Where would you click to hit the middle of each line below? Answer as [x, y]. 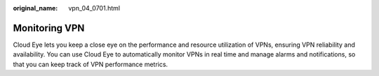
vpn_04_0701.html [94, 8]
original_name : [35, 8]
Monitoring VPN [49, 28]
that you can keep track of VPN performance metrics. [91, 64]
